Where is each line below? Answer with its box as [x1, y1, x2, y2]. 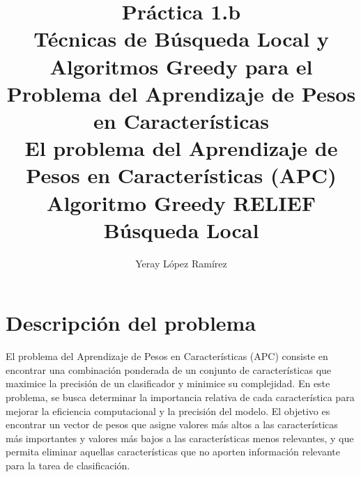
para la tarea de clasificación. [6, 458, 130, 472]
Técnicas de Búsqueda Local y [33, 24, 329, 53]
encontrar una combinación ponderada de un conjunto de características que [6, 362, 332, 377]
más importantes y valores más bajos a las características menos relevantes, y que [6, 430, 354, 445]
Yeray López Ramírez [135, 256, 227, 270]
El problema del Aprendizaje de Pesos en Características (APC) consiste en [6, 349, 328, 363]
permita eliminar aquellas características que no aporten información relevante [6, 444, 341, 459]
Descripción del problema [6, 308, 256, 337]
